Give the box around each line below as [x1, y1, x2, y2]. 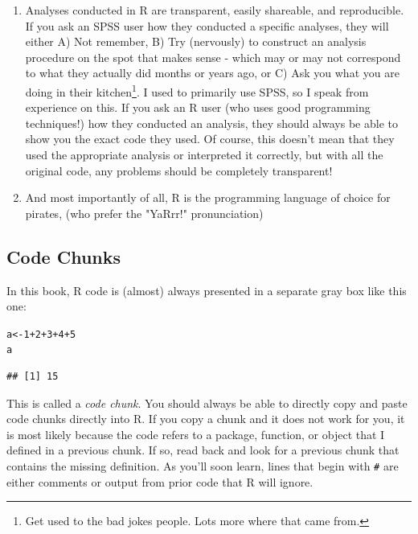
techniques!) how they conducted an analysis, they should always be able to [25, 114, 398, 131]
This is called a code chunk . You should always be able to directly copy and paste [6, 394, 408, 411]
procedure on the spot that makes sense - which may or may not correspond [25, 48, 401, 65]
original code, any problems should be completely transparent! [25, 162, 333, 179]
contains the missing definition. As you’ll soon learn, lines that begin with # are [6, 458, 399, 474]
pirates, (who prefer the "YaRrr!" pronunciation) [25, 204, 264, 221]
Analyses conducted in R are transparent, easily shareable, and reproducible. [25, 2, 404, 18]
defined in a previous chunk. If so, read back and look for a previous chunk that [6, 442, 400, 458]
